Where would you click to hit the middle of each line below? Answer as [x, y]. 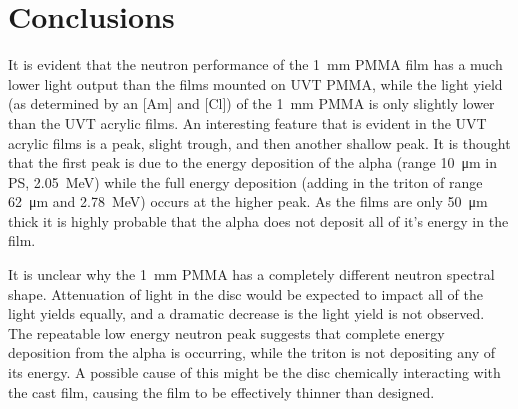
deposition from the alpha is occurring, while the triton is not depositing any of [252, 352]
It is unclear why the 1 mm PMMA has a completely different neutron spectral [251, 274]
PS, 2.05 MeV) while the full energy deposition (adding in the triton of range [245, 181]
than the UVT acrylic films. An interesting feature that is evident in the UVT [247, 122]
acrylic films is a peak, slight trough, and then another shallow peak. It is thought [259, 142]
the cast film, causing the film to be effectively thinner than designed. [221, 391]
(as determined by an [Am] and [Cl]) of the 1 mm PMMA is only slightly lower [251, 103]
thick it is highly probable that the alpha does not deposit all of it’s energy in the [258, 220]
